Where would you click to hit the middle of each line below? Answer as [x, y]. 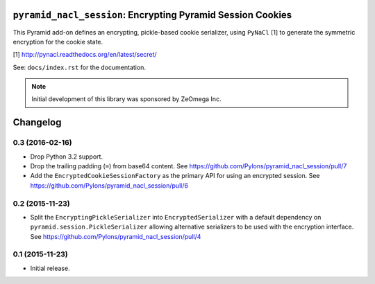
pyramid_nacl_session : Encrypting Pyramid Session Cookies [152, 15]
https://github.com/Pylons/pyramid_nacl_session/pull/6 [109, 185]
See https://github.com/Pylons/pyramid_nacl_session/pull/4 [116, 236]
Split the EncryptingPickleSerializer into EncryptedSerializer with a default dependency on [176, 217]
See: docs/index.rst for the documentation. [79, 67]
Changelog [37, 122]
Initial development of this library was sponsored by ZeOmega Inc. [126, 99]
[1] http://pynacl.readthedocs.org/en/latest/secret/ [85, 55]
